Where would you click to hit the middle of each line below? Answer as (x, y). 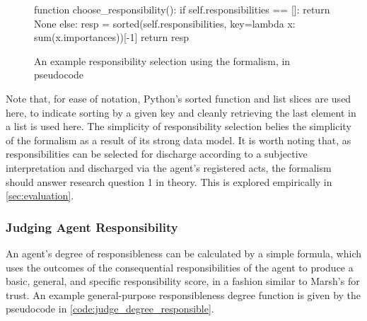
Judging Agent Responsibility (92, 227)
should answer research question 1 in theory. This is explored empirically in (169, 181)
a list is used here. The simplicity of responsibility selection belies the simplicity (179, 126)
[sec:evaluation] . (40, 195)
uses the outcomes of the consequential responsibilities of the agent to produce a (180, 267)
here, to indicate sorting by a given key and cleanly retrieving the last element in (181, 112)
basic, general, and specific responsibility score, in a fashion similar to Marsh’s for (183, 281)
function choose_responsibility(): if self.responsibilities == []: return (182, 9)
